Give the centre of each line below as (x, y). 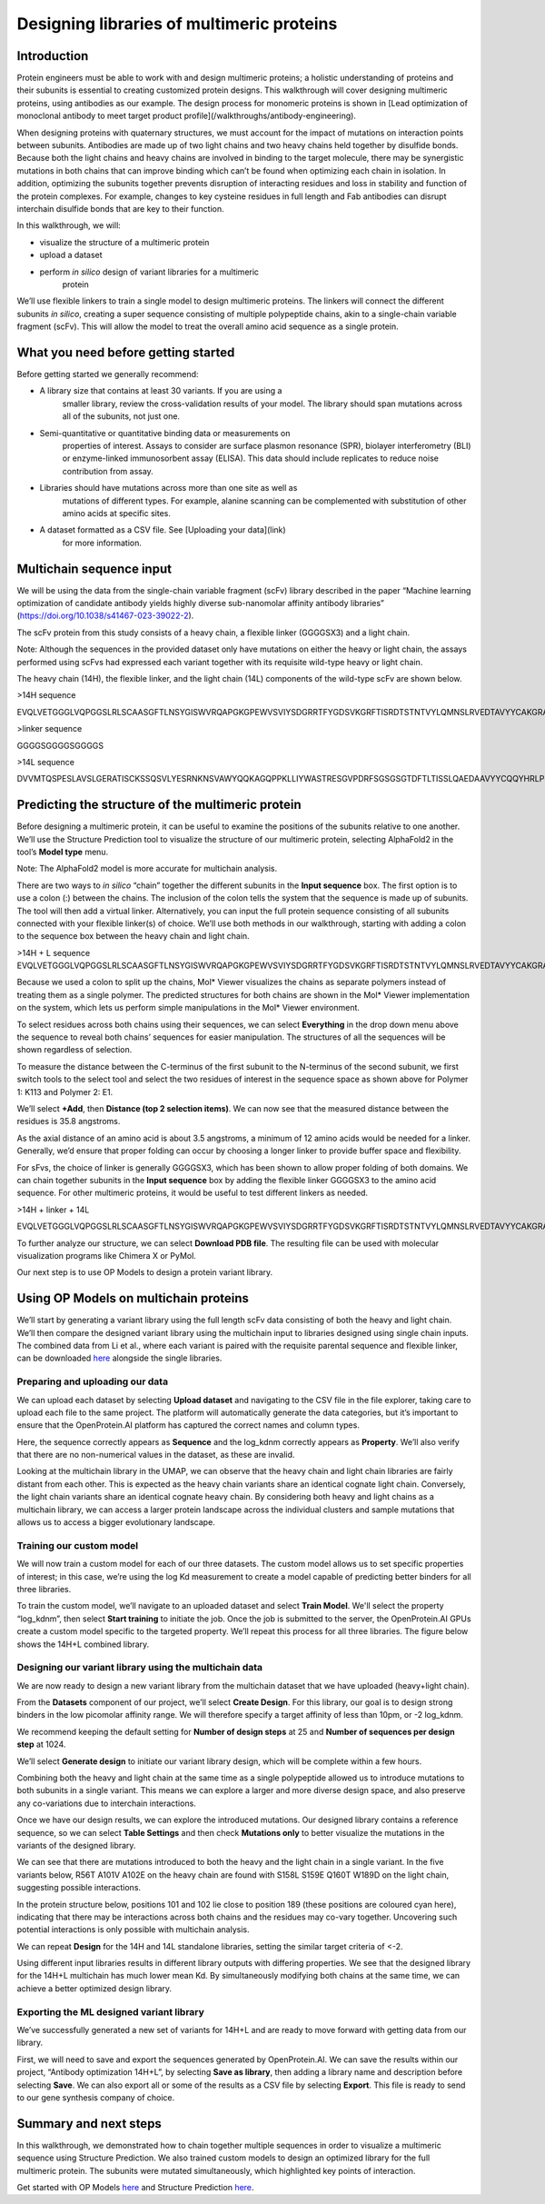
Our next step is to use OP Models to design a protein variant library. (145, 1272)
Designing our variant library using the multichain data (140, 1668)
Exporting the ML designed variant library (110, 2011)
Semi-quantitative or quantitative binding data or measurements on (165, 433)
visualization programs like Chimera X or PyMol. (107, 1255)
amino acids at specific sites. (117, 513)
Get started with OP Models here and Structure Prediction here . (135, 2188)
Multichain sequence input (94, 568)
